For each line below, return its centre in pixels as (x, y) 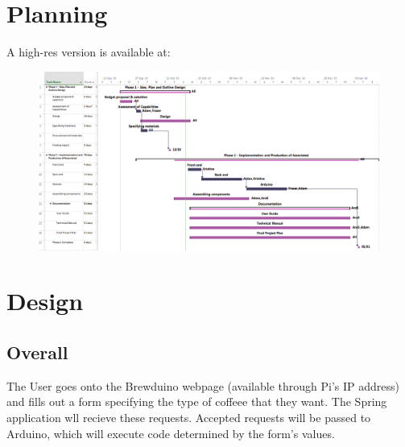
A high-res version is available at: (89, 52)
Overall (37, 352)
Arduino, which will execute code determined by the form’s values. (171, 433)
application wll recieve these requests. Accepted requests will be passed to (189, 418)
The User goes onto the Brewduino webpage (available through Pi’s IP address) (203, 385)
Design (45, 301)
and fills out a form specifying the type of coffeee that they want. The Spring (197, 401)
